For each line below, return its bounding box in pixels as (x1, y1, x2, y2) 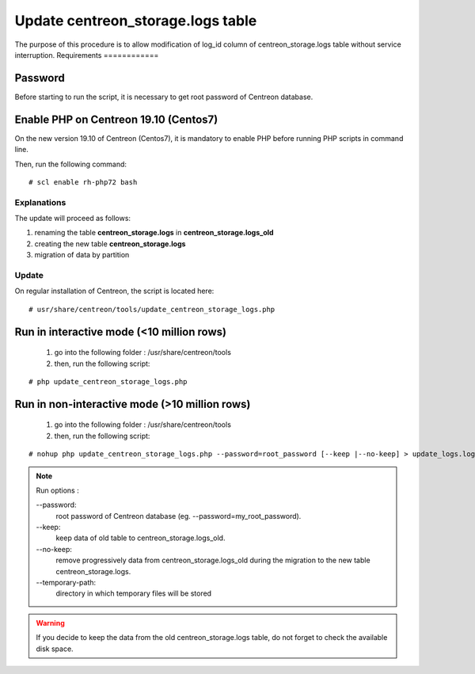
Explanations (14, 196, 66, 208)
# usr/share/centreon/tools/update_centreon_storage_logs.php (28, 305, 275, 314)
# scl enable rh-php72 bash (28, 177, 138, 186)
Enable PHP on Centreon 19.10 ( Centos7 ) (14, 112, 218, 126)
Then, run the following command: (14, 159, 127, 169)
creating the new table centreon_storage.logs (34, 238, 186, 249)
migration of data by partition (34, 250, 130, 260)
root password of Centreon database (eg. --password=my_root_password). (55, 511, 302, 520)
